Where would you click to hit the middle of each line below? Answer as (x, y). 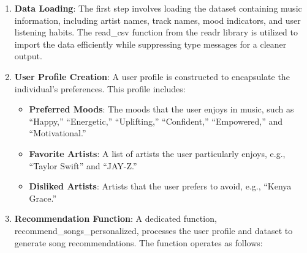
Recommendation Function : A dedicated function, (116, 218)
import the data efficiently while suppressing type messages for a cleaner (150, 44)
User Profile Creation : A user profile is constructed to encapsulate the (152, 76)
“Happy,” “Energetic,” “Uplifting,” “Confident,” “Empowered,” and (156, 121)
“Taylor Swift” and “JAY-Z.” (83, 165)
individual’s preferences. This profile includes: (100, 88)
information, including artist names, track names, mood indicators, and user (157, 20)
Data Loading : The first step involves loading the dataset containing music (158, 8)
